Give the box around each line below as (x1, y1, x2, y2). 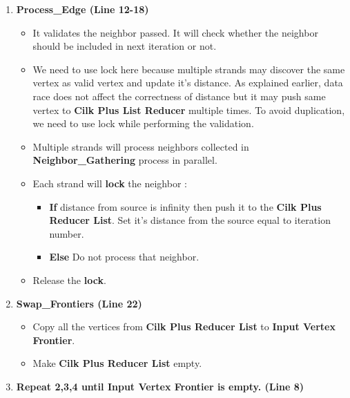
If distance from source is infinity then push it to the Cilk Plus (49, 199, 322, 214)
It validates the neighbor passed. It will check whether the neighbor (32, 25, 318, 39)
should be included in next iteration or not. (32, 39, 217, 53)
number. (49, 226, 84, 240)
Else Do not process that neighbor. (49, 249, 200, 264)
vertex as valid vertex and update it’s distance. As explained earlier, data (32, 75, 343, 90)
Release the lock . (32, 272, 106, 287)
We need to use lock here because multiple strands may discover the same (32, 61, 345, 76)
